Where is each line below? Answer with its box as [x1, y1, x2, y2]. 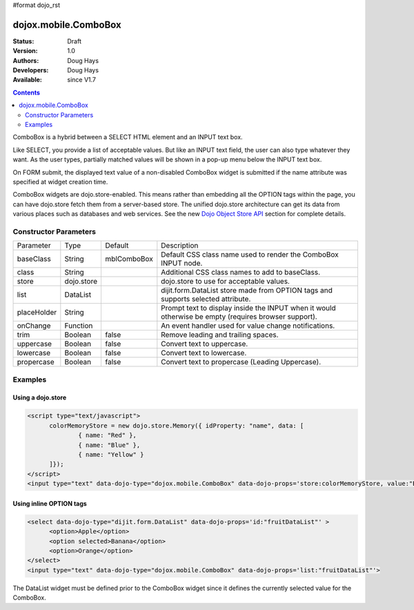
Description [161, 241, 199, 250]
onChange [17, 321, 51, 331]
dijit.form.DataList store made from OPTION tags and [161, 286, 333, 295]
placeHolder [17, 308, 57, 317]
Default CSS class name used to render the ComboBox [161, 250, 339, 259]
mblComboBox [104, 254, 153, 264]
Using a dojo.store [12, 393, 67, 402]
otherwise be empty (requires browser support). [161, 312, 317, 322]
